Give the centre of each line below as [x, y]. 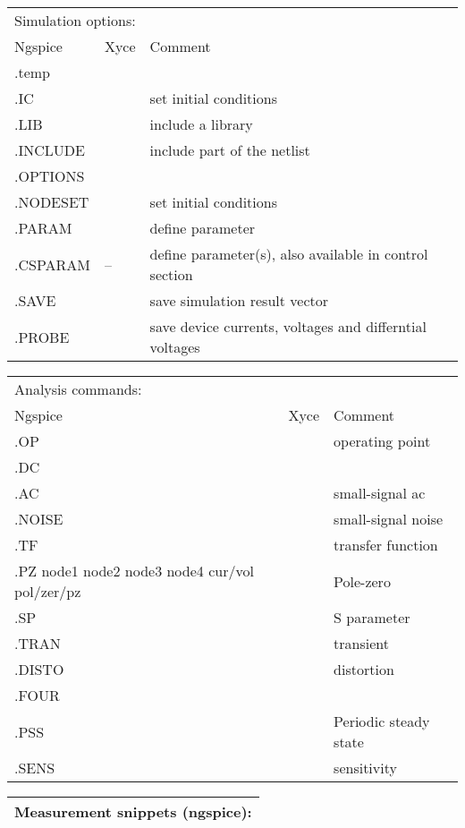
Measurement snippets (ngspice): [133, 811]
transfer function [386, 545]
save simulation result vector [239, 300]
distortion [364, 669]
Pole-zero [362, 581]
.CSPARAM [52, 264]
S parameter [372, 617]
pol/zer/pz [48, 591]
